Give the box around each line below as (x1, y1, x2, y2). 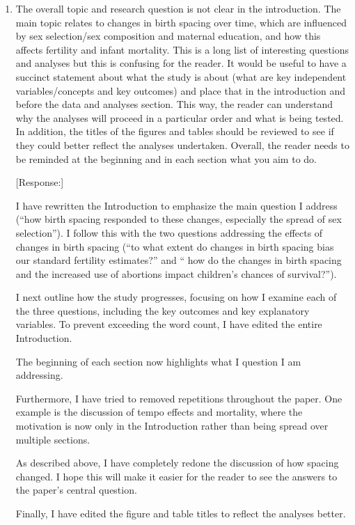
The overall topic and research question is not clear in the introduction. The (15, 1, 341, 15)
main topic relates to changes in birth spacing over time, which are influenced (15, 15, 347, 29)
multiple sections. (15, 432, 90, 446)
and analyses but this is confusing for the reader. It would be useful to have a (15, 56, 347, 70)
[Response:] (15, 175, 64, 189)
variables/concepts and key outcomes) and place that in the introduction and (15, 83, 346, 97)
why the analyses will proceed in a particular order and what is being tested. (15, 110, 344, 125)
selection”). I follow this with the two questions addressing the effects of (15, 225, 323, 240)
